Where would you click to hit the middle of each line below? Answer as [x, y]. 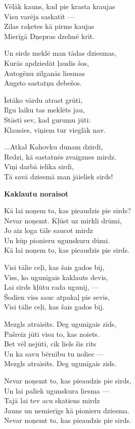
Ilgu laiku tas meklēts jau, [44, 110]
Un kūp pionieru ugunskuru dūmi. [57, 240]
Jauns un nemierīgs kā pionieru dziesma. [67, 410]
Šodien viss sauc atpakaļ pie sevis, [57, 297]
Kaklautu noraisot [36, 193]
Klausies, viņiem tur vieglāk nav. [55, 129]
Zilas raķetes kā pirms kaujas [49, 26]
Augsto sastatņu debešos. [43, 83]
